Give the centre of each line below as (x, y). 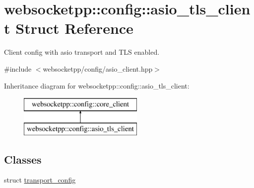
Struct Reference (74, 28)
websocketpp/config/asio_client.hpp (98, 68)
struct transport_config (40, 180)
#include (18, 68)
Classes (23, 159)
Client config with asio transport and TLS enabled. (82, 52)
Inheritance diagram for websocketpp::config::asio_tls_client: (97, 85)
